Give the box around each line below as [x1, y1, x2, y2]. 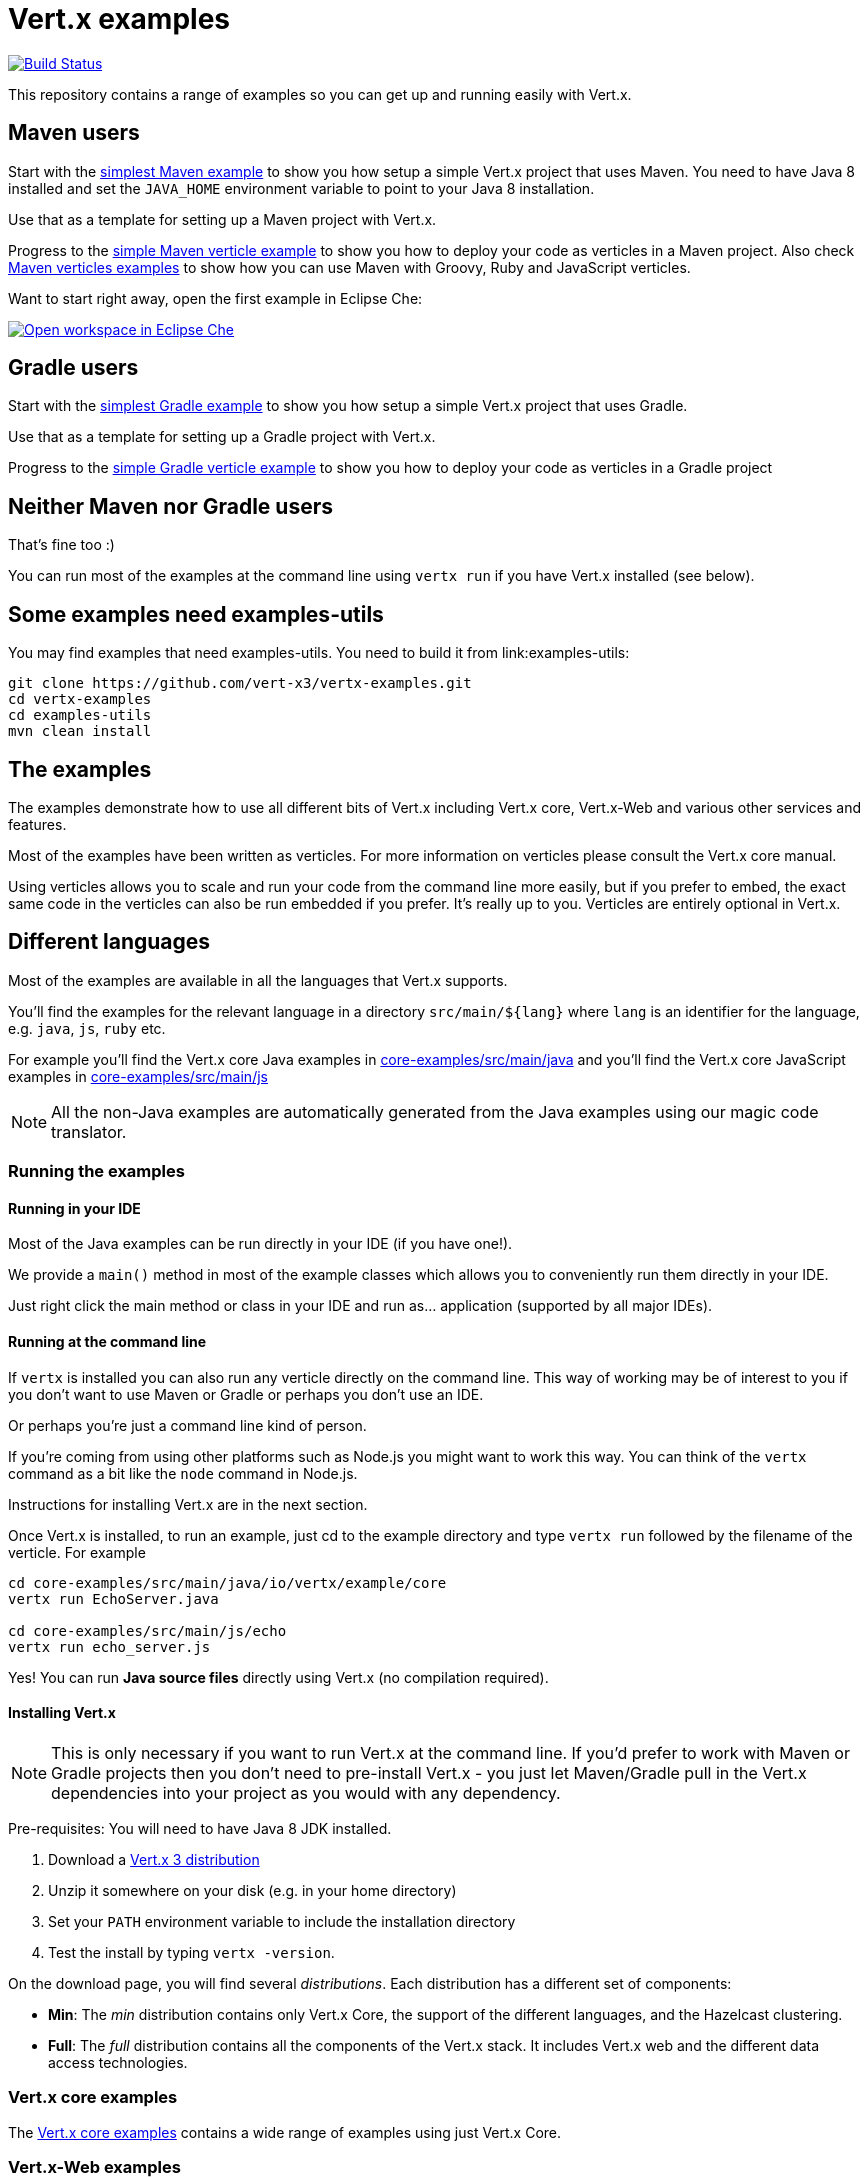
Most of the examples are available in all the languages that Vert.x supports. [8, 971, 508, 989]
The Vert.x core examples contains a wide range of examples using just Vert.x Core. [8, 2123, 562, 2141]
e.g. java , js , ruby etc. [8, 1019, 166, 1037]
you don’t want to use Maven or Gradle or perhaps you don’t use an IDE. [8, 1385, 484, 1403]
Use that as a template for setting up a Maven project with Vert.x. [8, 210, 437, 228]
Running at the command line [8, 1333, 207, 1351]
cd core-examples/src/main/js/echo [8, 1622, 287, 1639]
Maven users [8, 120, 140, 146]
